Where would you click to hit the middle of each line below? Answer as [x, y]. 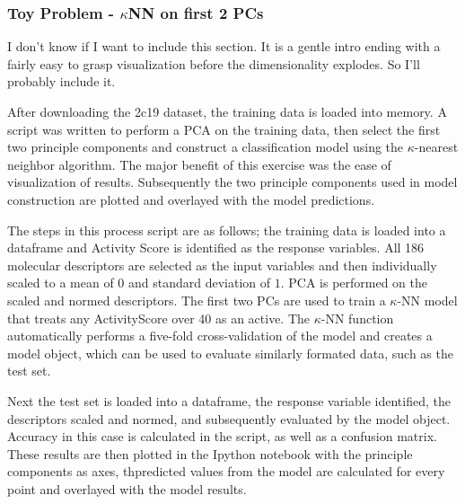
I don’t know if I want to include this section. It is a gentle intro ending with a [224, 46]
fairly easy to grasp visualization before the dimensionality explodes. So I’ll [214, 63]
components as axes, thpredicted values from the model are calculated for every [226, 471]
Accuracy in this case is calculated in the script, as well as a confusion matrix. [222, 436]
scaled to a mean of [61, 283]
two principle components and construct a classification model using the [206, 147]
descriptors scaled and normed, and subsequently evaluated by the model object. [229, 418]
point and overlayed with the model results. [127, 488]
